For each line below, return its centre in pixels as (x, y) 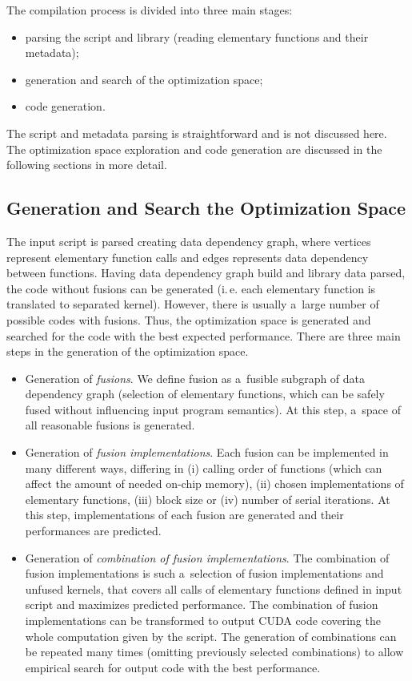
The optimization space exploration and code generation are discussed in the (194, 149)
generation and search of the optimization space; (144, 79)
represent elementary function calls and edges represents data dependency (188, 257)
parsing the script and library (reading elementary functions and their (197, 36)
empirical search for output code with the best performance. (173, 667)
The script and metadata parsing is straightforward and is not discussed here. (197, 133)
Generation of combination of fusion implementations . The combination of (207, 557)
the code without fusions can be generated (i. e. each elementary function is (191, 288)
